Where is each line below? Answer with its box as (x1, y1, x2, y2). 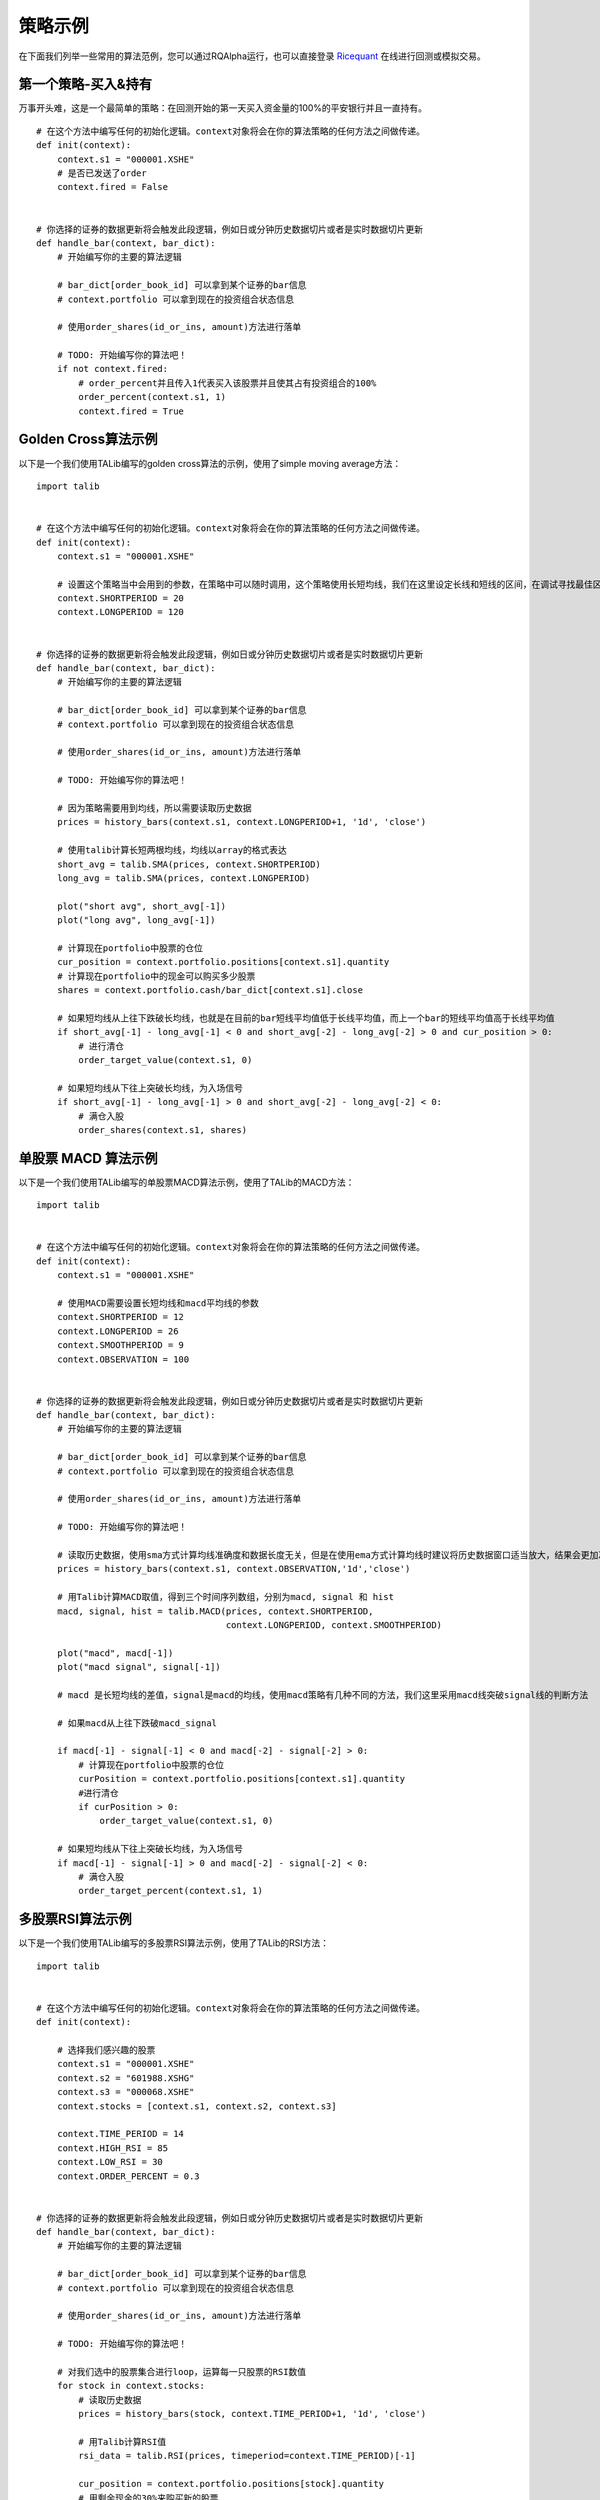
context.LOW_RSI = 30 (56, 2156, 164, 2168)
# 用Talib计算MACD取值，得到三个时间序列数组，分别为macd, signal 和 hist (56, 1591, 395, 1603)
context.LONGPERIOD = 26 (56, 1325, 179, 1337)
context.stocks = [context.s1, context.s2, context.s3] (56, 2100, 337, 2112)
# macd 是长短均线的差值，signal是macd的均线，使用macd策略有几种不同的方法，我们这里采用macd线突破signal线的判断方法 (56, 1689, 589, 1700)
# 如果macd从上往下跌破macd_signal (56, 1717, 218, 1729)
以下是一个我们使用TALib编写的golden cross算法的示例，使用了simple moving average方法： (18, 457, 402, 469)
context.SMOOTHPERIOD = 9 (56, 1340, 185, 1351)
